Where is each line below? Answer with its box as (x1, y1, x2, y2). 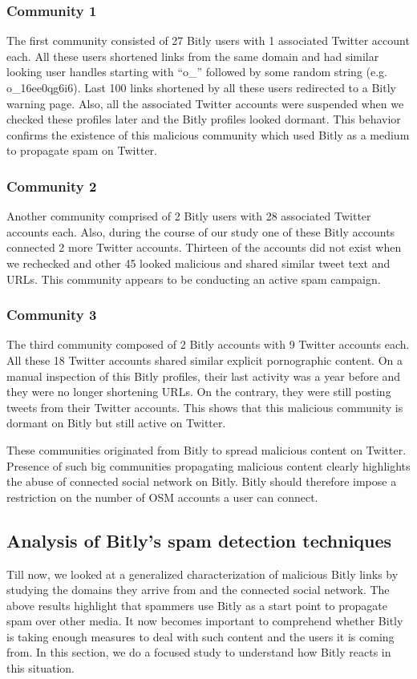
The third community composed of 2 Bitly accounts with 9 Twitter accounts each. (6, 336, 410, 353)
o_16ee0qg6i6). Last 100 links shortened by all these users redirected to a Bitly (6, 79, 396, 95)
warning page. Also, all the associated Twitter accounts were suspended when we (6, 95, 404, 111)
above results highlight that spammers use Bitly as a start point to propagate (6, 596, 387, 613)
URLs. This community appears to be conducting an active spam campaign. (6, 270, 381, 287)
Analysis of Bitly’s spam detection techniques (6, 527, 392, 552)
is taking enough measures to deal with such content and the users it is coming (6, 628, 395, 645)
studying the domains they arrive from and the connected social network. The (6, 581, 390, 598)
